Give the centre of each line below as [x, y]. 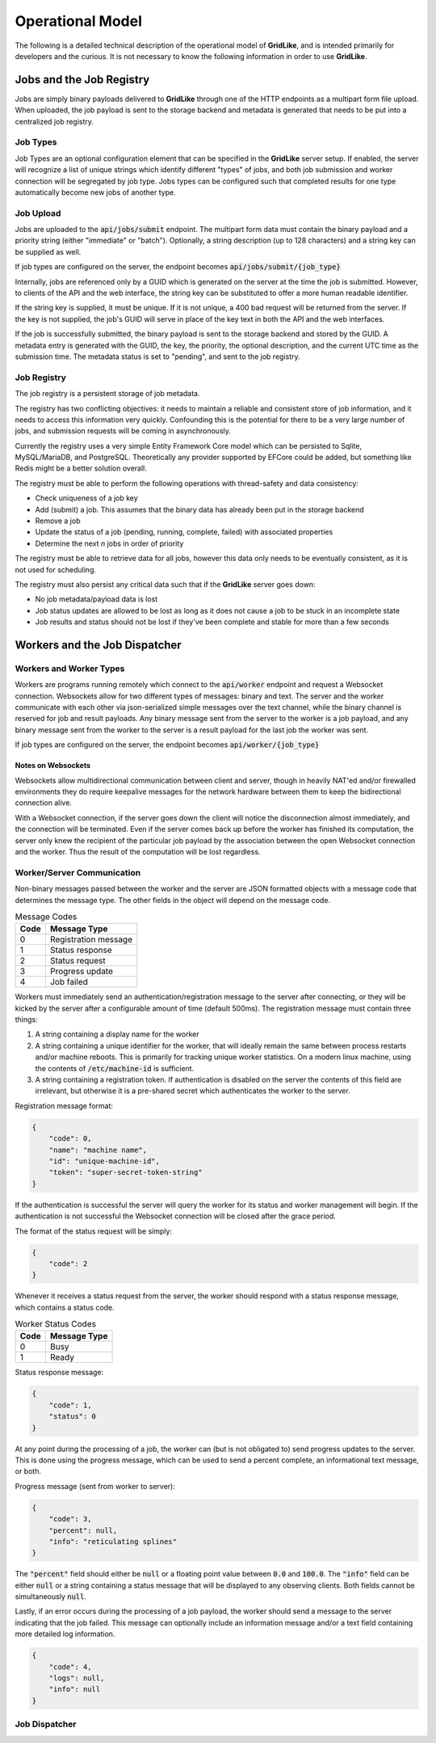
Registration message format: [64, 1106]
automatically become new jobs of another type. [96, 192]
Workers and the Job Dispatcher [98, 645]
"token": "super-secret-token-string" [126, 1173]
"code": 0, [70, 1139]
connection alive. [44, 803]
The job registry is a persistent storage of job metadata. [108, 394]
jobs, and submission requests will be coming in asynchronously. [123, 431]
